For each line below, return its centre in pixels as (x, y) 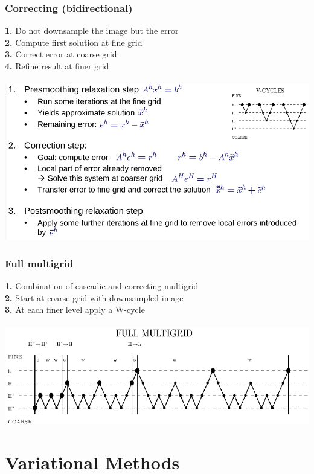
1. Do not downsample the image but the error (92, 30)
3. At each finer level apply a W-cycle (75, 309)
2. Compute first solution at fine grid (74, 42)
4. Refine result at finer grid (57, 66)
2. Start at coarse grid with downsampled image (94, 297)
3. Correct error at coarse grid (61, 54)
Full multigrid (39, 263)
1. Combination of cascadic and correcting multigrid (102, 286)
